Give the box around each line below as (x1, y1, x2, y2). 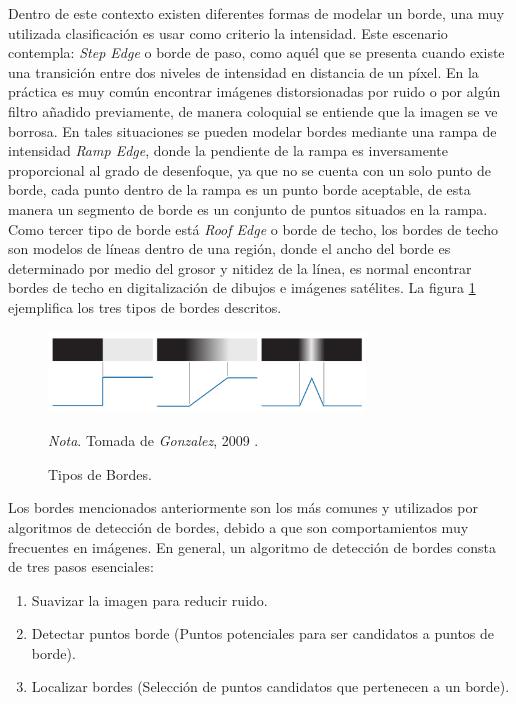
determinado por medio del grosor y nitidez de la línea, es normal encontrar (8, 257, 472, 278)
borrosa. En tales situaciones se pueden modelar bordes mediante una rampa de (8, 120, 497, 141)
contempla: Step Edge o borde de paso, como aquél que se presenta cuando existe (8, 42, 505, 63)
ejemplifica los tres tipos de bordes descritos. (8, 296, 282, 317)
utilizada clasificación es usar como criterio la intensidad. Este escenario (8, 22, 448, 43)
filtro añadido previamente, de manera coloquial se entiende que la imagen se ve (8, 100, 498, 121)
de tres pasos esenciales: (8, 556, 154, 577)
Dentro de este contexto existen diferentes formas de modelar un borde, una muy (8, 3, 505, 23)
